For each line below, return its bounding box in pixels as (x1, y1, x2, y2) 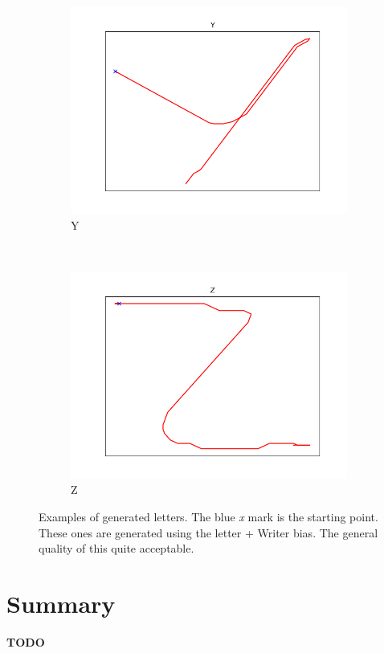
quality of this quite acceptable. (39, 540, 194, 557)
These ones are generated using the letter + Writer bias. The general (39, 524, 378, 541)
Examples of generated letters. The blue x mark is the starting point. (39, 508, 378, 524)
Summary (6, 586, 116, 619)
